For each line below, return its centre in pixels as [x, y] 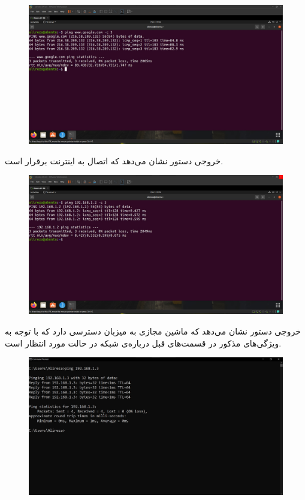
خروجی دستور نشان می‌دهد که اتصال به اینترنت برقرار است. [114, 160]
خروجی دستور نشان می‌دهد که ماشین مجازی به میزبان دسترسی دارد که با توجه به [153, 331]
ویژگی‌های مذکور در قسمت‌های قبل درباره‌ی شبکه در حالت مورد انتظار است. [143, 343]
